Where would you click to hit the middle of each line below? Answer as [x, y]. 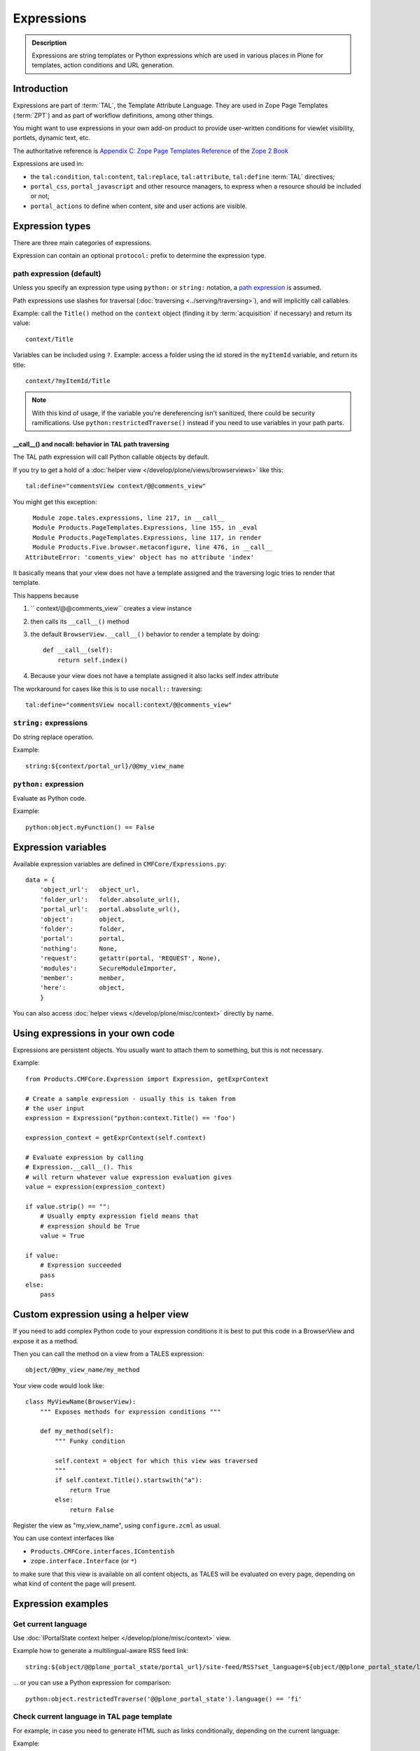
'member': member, [82, 978]
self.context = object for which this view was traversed [156, 1461]
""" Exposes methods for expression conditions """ [130, 1412]
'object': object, [82, 919]
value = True [62, 1236]
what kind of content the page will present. [75, 1584]
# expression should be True [90, 1226]
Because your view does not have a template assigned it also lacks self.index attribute [155, 676]
